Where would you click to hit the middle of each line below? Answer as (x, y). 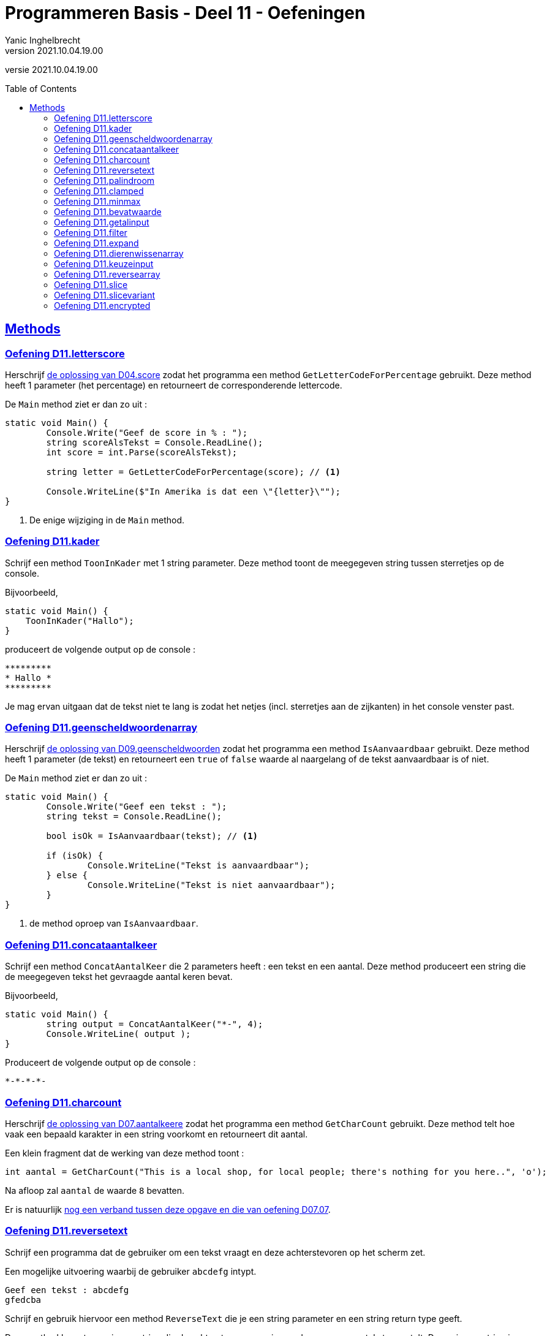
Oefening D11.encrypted (102, 305)
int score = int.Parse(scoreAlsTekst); (142, 452)
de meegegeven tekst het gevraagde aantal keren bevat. (119, 977)
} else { (67, 875)
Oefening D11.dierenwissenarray (119, 253)
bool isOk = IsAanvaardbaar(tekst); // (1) (152, 836)
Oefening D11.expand (96, 243)
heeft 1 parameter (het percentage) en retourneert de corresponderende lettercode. (174, 385)
